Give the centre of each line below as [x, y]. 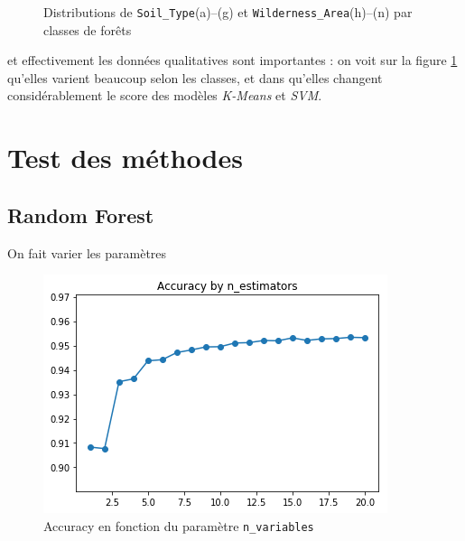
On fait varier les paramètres [87, 252]
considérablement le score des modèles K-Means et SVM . [165, 95]
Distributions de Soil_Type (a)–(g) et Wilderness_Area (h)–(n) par [228, 12]
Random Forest [81, 215]
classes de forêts [88, 29]
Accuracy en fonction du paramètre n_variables [179, 525]
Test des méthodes [125, 158]
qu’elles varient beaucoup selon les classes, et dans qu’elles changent [195, 77]
